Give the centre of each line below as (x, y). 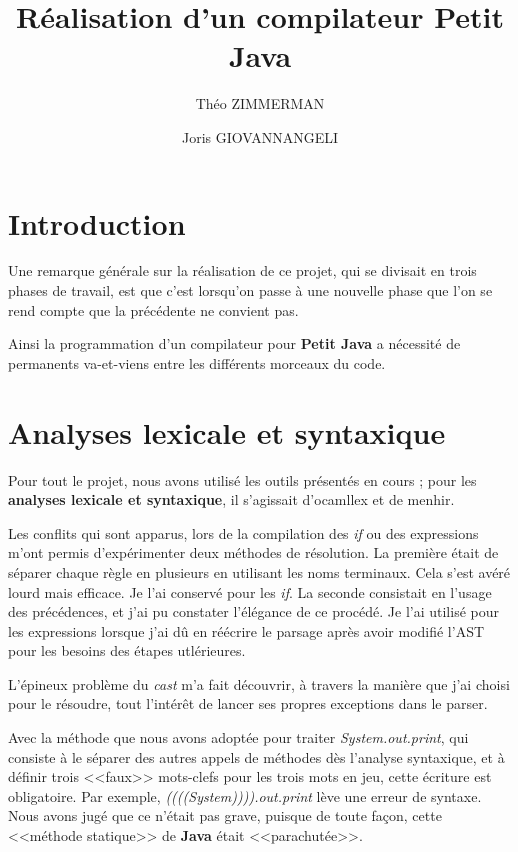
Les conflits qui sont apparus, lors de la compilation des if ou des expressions (243, 532)
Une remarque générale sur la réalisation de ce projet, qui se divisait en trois (242, 270)
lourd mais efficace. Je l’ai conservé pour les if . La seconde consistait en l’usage (250, 591)
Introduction (97, 222)
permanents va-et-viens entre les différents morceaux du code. (197, 362)
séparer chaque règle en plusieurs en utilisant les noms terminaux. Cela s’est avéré (259, 571)
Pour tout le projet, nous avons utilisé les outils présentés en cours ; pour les (242, 479)
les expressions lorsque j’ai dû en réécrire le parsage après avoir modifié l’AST (246, 630)
